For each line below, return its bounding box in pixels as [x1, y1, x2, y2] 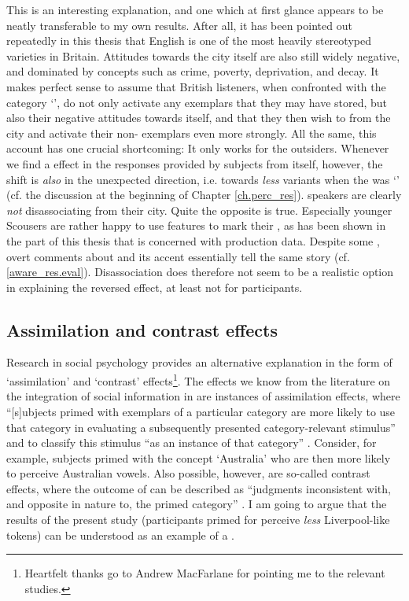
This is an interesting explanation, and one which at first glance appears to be [6, 2, 384, 17]
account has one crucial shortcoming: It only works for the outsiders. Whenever [6, 140, 389, 157]
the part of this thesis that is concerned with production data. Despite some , [6, 232, 380, 249]
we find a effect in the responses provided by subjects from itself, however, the [6, 155, 383, 171]
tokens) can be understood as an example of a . [6, 526, 234, 543]
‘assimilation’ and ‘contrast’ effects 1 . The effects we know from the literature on [6, 371, 391, 389]
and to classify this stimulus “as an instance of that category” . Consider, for [6, 434, 377, 451]
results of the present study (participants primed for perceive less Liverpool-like [6, 511, 390, 528]
